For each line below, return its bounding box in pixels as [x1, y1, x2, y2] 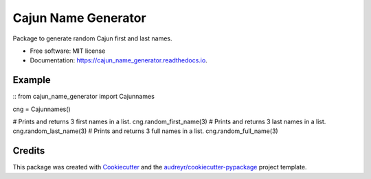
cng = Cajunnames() [12, 105, 71, 113]
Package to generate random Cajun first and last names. [12, 34, 172, 43]
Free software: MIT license [30, 47, 106, 55]
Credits [12, 145, 45, 157]
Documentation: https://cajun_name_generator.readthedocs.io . [30, 56, 207, 64]
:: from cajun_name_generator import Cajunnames [12, 93, 155, 101]
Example [12, 74, 51, 86]
